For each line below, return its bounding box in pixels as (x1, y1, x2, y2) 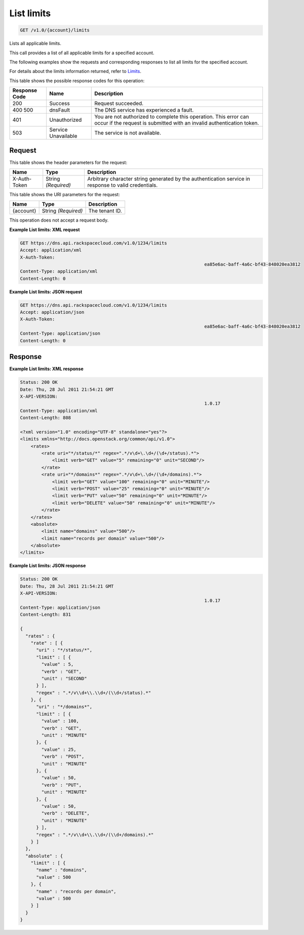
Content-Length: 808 (20, 415, 71, 421)
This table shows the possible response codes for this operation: (9, 78, 145, 84)
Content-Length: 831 (20, 612, 71, 618)
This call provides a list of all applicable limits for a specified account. (9, 50, 155, 56)
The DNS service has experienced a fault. (94, 106, 194, 114)
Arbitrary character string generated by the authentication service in (87, 175, 250, 182)
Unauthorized (49, 117, 82, 124)
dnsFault (49, 106, 70, 114)
